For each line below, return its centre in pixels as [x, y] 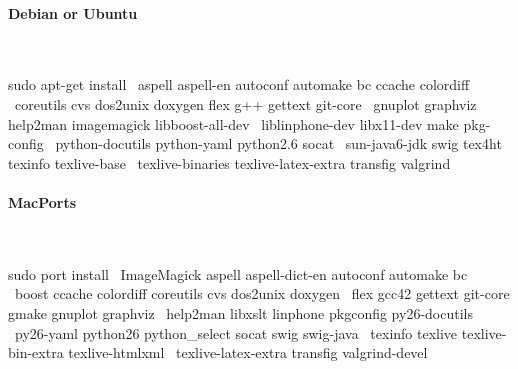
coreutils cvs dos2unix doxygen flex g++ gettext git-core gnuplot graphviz [245, 103]
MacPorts [42, 201]
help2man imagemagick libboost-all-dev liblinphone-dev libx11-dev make [233, 123]
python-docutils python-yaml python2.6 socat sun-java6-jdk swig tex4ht [278, 143]
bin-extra [36, 352]
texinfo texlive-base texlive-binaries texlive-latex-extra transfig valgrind [229, 162]
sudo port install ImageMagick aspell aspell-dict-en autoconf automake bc [238, 273]
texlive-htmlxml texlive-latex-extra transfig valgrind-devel [248, 352]
